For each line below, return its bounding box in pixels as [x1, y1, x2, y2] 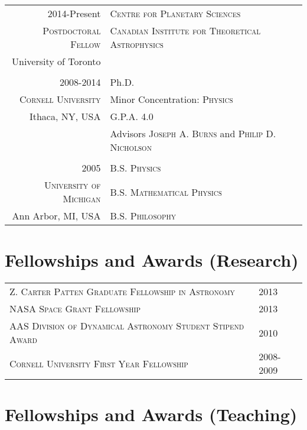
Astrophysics [110, 37, 164, 51]
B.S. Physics [110, 161, 161, 174]
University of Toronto [11, 54, 101, 68]
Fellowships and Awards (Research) [5, 248, 299, 272]
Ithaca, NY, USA [29, 109, 101, 123]
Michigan [63, 192, 101, 205]
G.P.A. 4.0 [110, 109, 153, 123]
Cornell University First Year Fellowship [9, 356, 188, 370]
